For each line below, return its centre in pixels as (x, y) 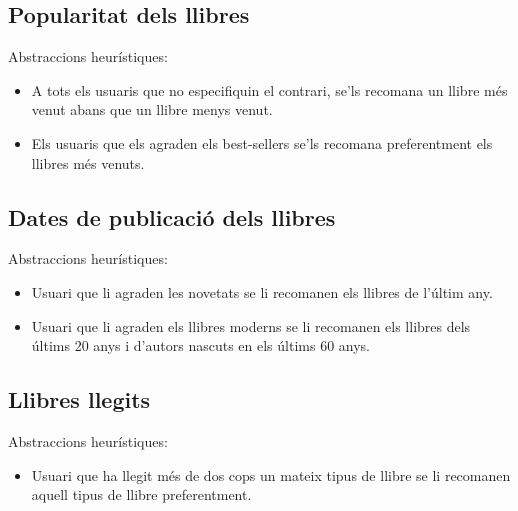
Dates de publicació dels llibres (172, 216)
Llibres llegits (79, 399)
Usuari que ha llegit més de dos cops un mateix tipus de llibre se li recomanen (271, 474)
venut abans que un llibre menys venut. (152, 109)
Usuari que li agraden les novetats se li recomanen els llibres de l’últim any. (262, 291)
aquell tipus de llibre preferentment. (141, 494)
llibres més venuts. (88, 162)
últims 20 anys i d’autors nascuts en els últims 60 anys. (200, 345)
